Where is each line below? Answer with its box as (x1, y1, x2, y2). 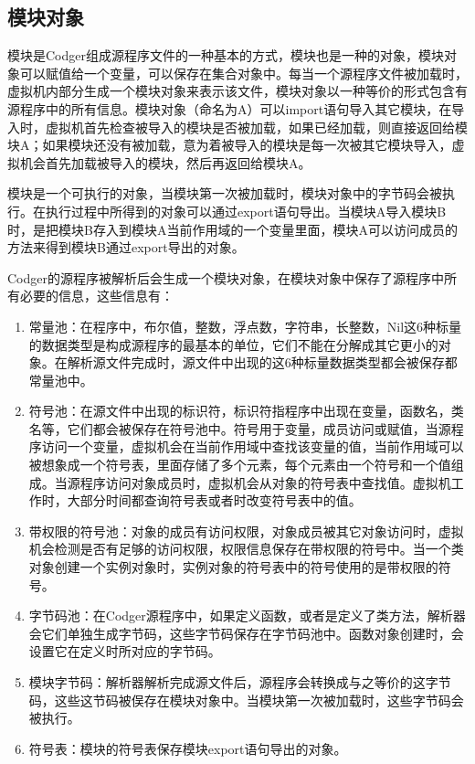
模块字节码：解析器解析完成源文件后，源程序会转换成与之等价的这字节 (28, 673, 451, 692)
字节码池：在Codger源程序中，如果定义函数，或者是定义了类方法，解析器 (28, 606, 466, 625)
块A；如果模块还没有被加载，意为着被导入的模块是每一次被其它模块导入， (7, 135, 452, 154)
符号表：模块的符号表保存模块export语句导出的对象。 (28, 738, 347, 758)
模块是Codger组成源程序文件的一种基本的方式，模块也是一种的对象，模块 (7, 46, 444, 65)
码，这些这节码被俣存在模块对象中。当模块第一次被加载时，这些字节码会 (28, 690, 464, 709)
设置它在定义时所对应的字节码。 (28, 642, 221, 661)
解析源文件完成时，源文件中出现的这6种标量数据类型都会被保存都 (67, 353, 458, 372)
